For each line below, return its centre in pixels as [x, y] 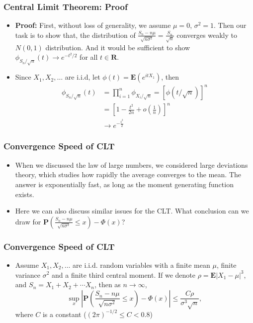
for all [89, 57]
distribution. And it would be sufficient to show [118, 47]
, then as [107, 284]
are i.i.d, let [83, 77]
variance [28, 274]
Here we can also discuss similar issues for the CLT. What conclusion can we [132, 211]
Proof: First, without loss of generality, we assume [93, 25]
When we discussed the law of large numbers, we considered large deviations [131, 164]
